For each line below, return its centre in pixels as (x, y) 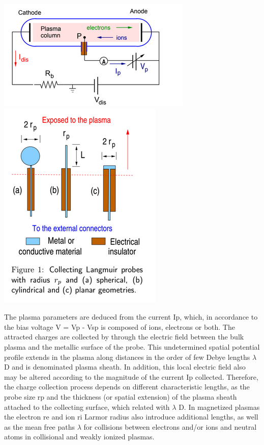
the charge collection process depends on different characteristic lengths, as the (127, 387)
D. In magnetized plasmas (219, 407)
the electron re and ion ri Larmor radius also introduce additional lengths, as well (131, 417)
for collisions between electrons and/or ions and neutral (170, 426)
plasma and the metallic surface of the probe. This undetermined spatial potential (132, 346)
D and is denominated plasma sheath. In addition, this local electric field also (125, 367)
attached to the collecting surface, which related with (87, 407)
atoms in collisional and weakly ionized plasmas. (79, 437)
